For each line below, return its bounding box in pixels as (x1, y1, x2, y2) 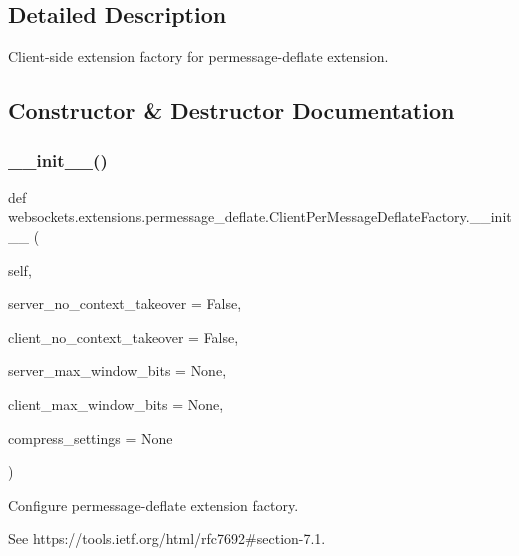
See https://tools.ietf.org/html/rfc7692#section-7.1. (8, 528, 326, 549)
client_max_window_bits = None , (8, 393, 224, 414)
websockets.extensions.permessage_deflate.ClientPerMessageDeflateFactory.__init (8, 206, 512, 227)
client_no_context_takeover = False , (8, 326, 239, 347)
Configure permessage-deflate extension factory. (8, 494, 299, 515)
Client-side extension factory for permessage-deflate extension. (8, 46, 389, 67)
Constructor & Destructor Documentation (8, 95, 455, 126)
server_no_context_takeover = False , (8, 293, 242, 314)
